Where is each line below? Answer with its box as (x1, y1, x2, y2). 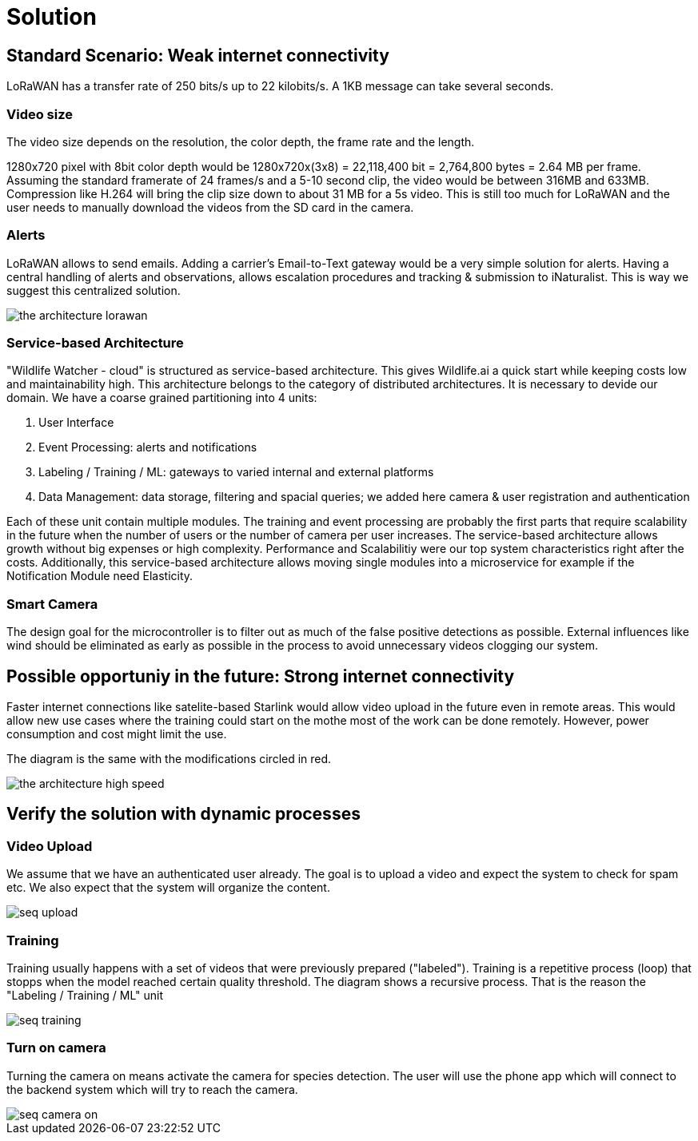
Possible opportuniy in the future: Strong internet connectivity (6, 666, 515, 686)
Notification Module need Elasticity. (6, 569, 193, 583)
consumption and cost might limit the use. (6, 727, 227, 741)
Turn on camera (6, 1040, 106, 1056)
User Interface (38, 415, 114, 430)
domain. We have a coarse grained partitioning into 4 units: (6, 391, 317, 405)
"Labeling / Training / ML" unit (6, 988, 164, 1002)
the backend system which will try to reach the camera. (6, 1082, 298, 1096)
